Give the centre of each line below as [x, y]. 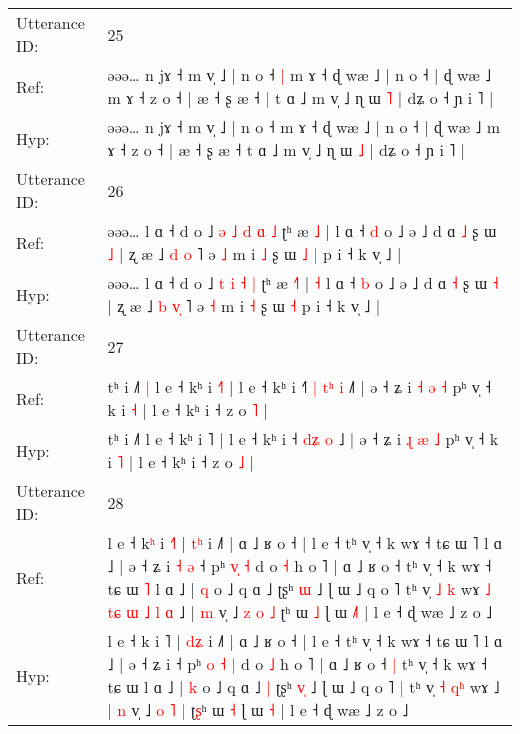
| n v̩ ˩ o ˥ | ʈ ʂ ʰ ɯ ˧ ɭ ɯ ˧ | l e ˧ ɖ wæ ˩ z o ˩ [258, 709]
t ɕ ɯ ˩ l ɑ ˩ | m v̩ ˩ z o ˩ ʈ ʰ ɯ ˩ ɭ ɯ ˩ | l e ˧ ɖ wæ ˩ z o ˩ [300, 611]
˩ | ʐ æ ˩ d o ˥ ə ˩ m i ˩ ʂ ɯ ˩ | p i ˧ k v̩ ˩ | [254, 253]
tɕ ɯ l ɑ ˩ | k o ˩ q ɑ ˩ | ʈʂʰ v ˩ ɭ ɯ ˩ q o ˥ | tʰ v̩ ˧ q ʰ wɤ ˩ [303, 686]
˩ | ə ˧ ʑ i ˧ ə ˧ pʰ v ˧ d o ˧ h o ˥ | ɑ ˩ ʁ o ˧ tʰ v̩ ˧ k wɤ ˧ [299, 565]
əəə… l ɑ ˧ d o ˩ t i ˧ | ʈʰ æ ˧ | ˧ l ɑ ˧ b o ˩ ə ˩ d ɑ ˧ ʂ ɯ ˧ [303, 282]
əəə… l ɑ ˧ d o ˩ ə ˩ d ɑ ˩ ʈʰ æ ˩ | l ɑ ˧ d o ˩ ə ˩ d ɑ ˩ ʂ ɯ [302, 230]
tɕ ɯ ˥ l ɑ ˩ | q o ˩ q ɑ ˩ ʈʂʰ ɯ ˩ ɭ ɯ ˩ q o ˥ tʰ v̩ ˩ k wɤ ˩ [299, 588]
